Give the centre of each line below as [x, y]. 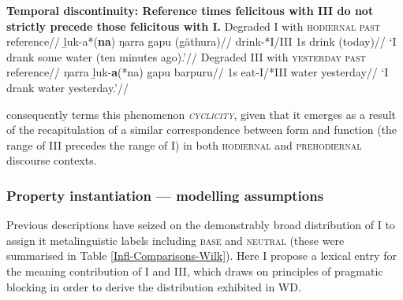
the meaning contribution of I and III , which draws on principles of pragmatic [195, 270]
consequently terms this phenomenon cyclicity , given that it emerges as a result [201, 114]
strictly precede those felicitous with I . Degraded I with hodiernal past [194, 26]
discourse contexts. [52, 160]
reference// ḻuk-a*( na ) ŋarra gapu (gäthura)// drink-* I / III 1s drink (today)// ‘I [201, 41]
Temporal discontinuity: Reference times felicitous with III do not [190, 10]
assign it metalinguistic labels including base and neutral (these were [175, 240]
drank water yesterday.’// [67, 87]
